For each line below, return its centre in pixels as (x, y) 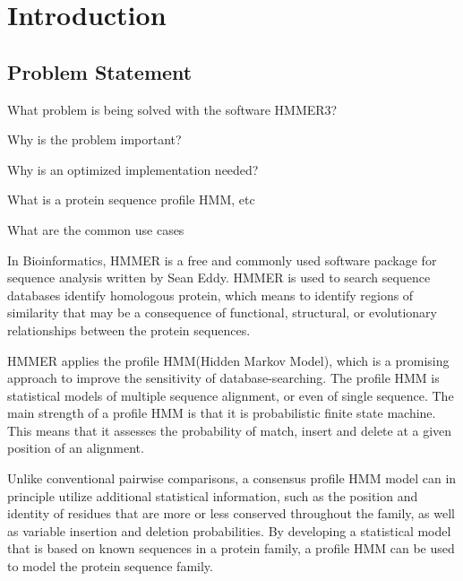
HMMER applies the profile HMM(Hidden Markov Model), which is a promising (228, 360)
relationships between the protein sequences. (129, 330)
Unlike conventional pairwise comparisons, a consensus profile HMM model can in (232, 478)
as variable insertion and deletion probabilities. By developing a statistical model (229, 530)
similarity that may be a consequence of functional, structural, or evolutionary (222, 312)
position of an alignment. (76, 448)
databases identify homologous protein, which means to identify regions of (210, 295)
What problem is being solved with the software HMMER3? (172, 109)
